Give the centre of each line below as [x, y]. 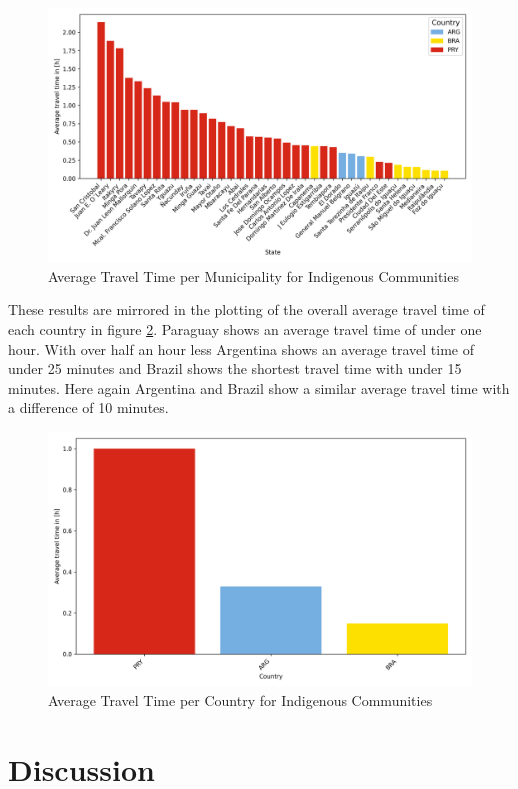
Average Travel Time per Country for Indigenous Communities [240, 699]
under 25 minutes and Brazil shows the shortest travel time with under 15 [235, 368]
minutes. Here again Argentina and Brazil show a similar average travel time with [259, 387]
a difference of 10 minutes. [88, 407]
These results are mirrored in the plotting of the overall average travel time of [246, 309]
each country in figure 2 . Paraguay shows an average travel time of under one [245, 329]
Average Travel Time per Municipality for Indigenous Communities [253, 275]
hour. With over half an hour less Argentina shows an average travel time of [241, 348]
